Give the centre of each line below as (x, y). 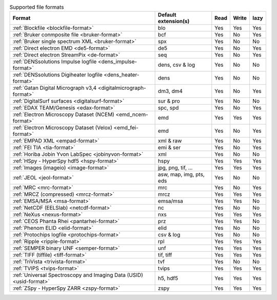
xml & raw (170, 141)
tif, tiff (165, 255)
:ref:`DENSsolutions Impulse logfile (55, 62)
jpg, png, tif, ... (175, 168)
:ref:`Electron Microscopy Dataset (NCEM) (64, 114)
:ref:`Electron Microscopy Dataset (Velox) (63, 128)
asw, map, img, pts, (181, 174)
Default (167, 15)
